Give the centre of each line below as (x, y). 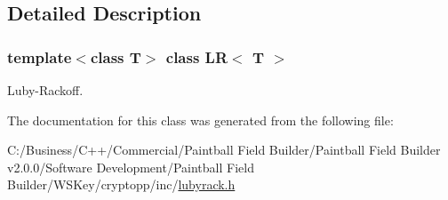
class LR (197, 56)
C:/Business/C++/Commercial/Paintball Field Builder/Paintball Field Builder (224, 150)
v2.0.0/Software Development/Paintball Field (131, 167)
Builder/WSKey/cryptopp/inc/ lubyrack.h (121, 184)
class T (116, 56)
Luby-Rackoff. (45, 90)
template (40, 56)
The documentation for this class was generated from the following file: (200, 120)
